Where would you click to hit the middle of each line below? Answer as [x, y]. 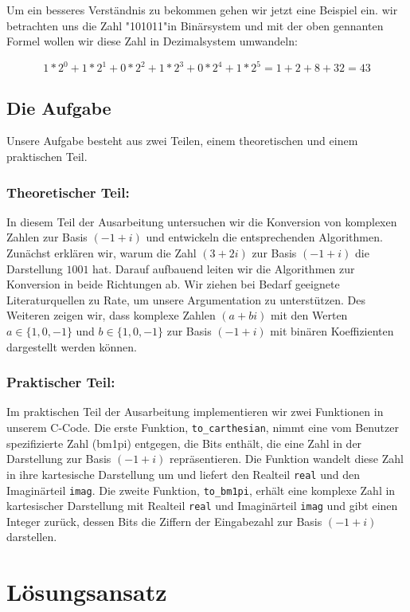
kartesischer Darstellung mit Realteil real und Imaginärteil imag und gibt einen [202, 506]
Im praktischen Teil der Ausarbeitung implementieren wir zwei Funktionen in [195, 412]
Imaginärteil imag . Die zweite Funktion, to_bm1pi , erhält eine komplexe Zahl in [201, 490]
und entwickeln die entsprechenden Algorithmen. [264, 237]
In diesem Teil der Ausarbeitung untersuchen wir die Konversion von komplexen [202, 221]
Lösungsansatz [87, 592]
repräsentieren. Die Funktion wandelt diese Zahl [287, 459]
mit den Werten [309, 315]
